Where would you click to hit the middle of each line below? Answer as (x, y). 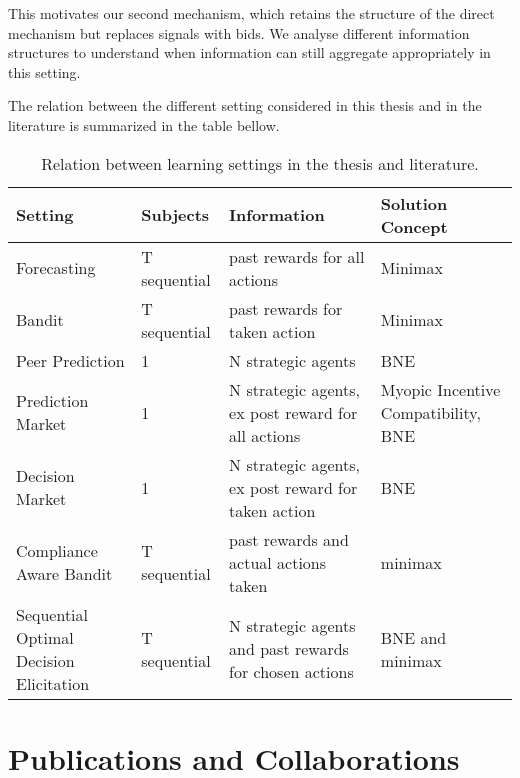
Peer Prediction (70, 360)
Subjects (175, 215)
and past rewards (289, 649)
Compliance (57, 551)
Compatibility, (430, 412)
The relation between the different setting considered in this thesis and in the (245, 105)
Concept (414, 226)
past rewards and (289, 539)
